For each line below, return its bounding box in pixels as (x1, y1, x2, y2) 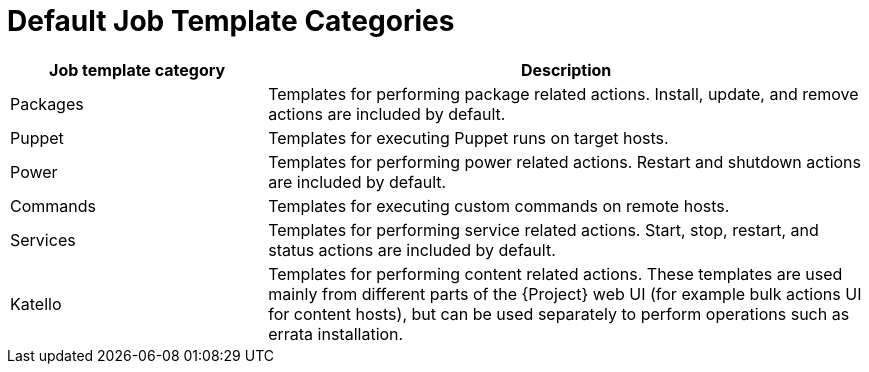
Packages (10, 93, 84, 114)
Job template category (49, 59, 226, 80)
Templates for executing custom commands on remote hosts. (268, 195, 730, 216)
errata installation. (268, 323, 404, 344)
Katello (10, 293, 62, 314)
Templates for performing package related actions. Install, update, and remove (268, 83, 859, 104)
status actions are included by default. (268, 239, 556, 260)
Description (520, 59, 612, 80)
